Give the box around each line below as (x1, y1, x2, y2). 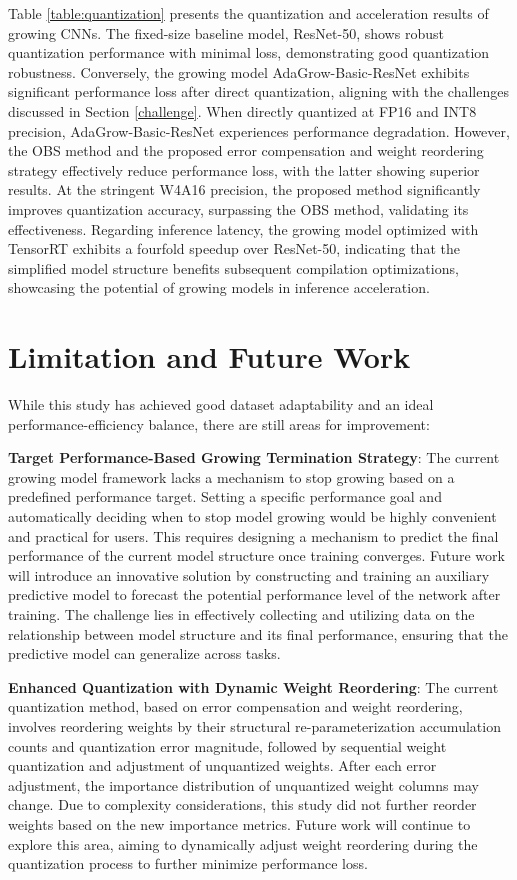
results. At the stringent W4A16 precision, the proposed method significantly (8, 179, 481, 200)
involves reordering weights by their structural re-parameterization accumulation (8, 715, 501, 736)
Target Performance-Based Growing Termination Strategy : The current (8, 447, 500, 468)
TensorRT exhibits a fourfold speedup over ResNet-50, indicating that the (8, 238, 460, 259)
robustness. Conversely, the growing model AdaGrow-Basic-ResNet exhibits (8, 61, 470, 82)
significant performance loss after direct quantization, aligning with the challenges (8, 81, 509, 102)
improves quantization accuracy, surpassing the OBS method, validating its (8, 198, 469, 219)
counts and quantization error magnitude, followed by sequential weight (8, 735, 447, 756)
